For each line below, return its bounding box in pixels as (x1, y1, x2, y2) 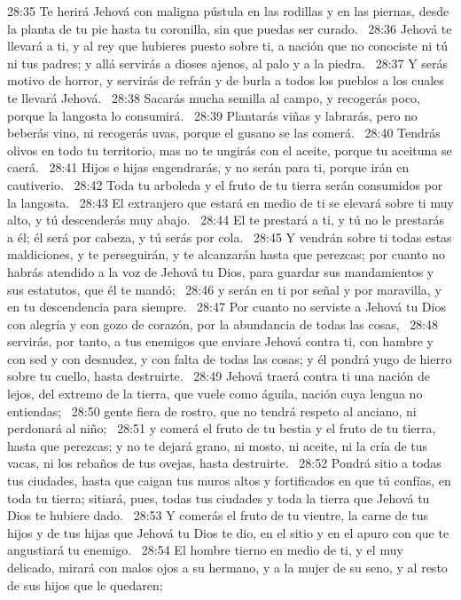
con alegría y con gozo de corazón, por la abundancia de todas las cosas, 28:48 (7, 314, 439, 333)
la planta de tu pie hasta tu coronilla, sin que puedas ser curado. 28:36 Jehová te (7, 19, 452, 37)
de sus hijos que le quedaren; (7, 575, 163, 594)
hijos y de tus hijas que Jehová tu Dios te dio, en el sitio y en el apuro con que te (7, 523, 449, 541)
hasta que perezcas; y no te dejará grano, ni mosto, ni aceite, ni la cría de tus (7, 436, 428, 454)
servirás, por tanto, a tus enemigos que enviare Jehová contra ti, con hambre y (7, 332, 434, 351)
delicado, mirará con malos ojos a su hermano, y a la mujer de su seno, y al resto (7, 558, 448, 576)
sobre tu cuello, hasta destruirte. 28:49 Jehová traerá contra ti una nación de (7, 367, 431, 385)
